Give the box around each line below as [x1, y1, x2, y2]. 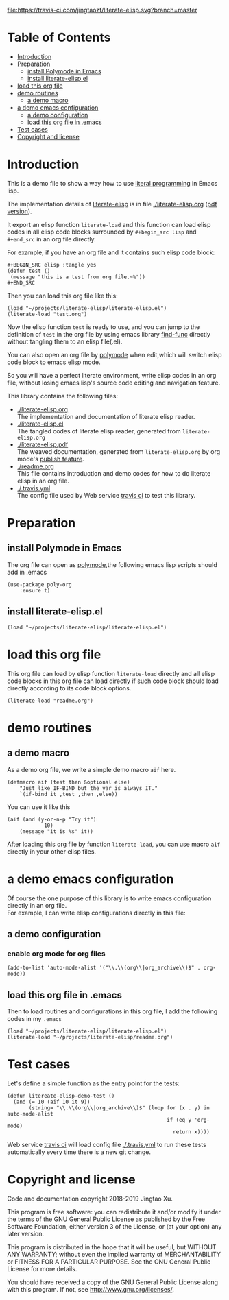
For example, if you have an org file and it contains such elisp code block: [7, 248, 215, 256]
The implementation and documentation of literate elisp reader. [16, 412, 195, 420]
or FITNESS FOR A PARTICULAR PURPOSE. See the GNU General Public [7, 1257, 211, 1266]
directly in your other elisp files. [7, 847, 97, 856]
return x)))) [172, 1129, 210, 1135]
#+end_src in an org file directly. [7, 234, 96, 243]
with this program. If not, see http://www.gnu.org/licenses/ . [7, 1285, 175, 1293]
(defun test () [7, 267, 51, 274]
